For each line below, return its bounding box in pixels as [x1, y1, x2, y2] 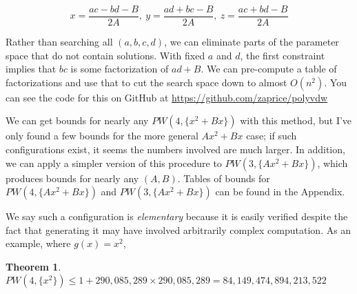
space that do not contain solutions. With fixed [6, 48, 205, 62]
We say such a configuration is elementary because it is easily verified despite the [6, 209, 348, 224]
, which [317, 155, 348, 170]
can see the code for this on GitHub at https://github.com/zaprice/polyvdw [6, 90, 328, 104]
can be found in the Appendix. [215, 184, 345, 199]
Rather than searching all [6, 35, 113, 49]
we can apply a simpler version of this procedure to [6, 155, 222, 170]
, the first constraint [240, 48, 325, 62]
